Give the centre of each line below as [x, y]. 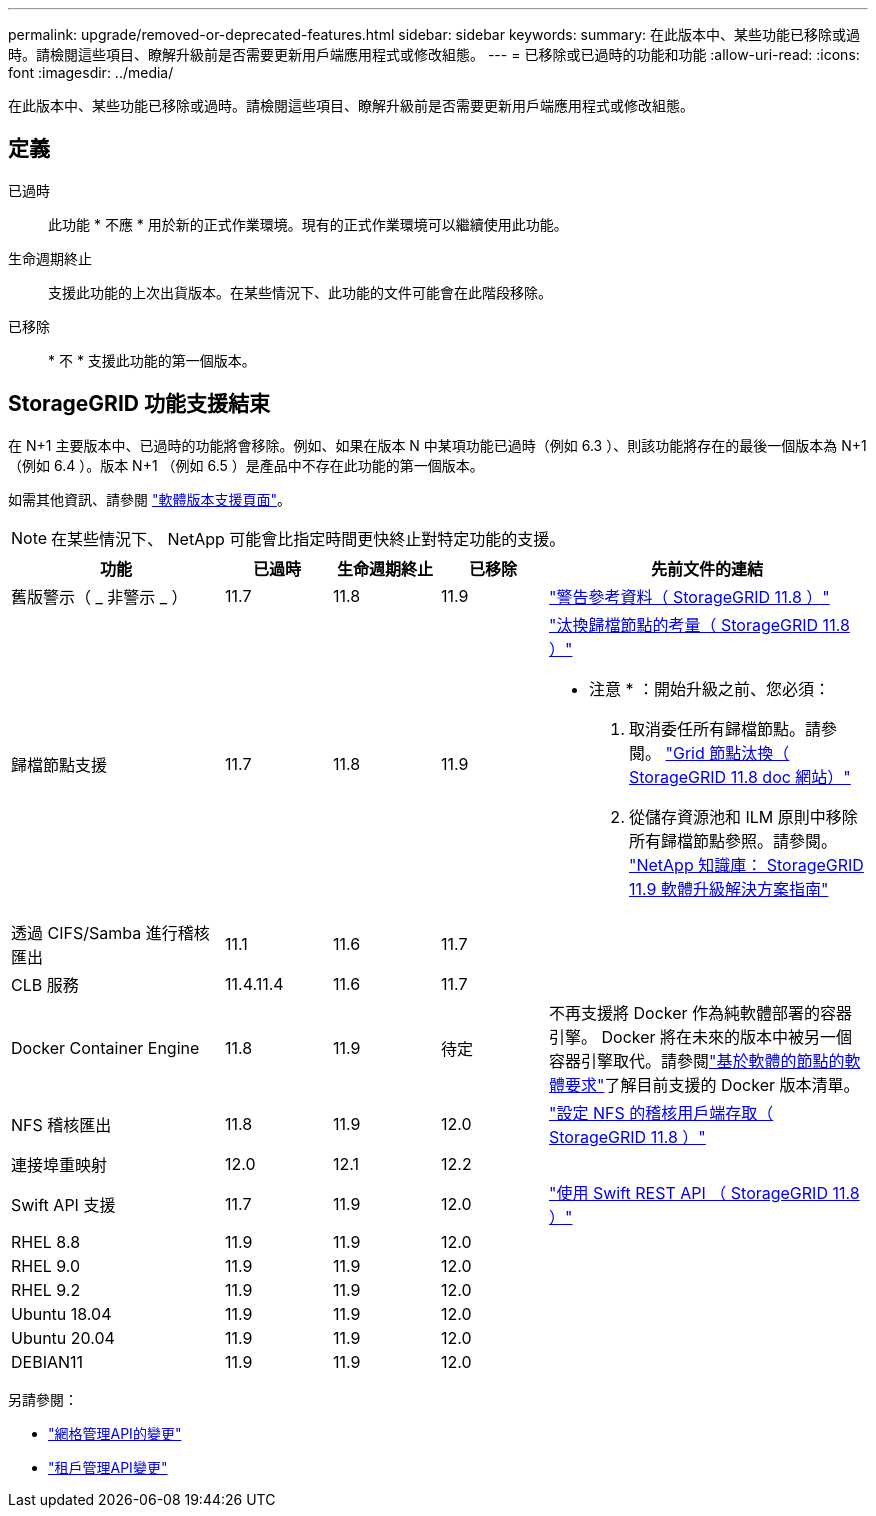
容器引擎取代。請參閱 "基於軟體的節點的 [697, 1060]
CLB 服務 [45, 984]
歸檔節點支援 [59, 764]
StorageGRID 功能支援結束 [139, 404]
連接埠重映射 [59, 1164]
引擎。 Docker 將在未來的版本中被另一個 [701, 1036]
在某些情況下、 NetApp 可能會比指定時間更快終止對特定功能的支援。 [308, 538]
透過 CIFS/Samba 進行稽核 [110, 932]
